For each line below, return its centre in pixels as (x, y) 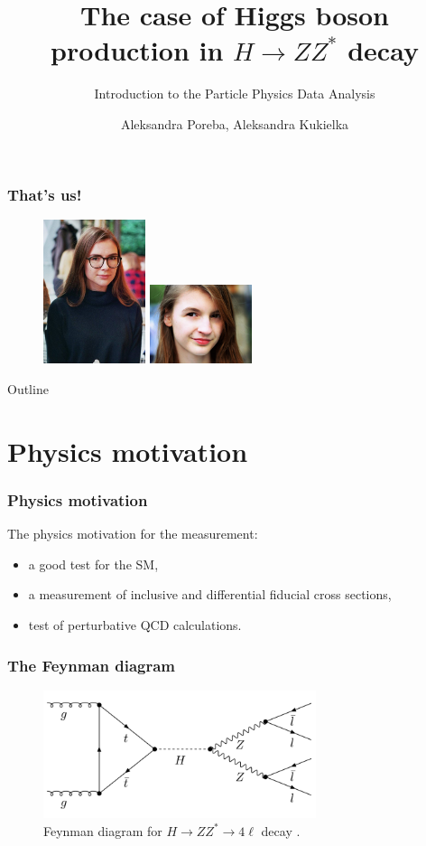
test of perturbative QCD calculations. (135, 624)
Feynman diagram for (103, 830)
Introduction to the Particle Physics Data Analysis (235, 94)
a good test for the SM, (93, 564)
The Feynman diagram (92, 665)
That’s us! (45, 194)
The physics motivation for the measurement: (133, 534)
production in (137, 50)
